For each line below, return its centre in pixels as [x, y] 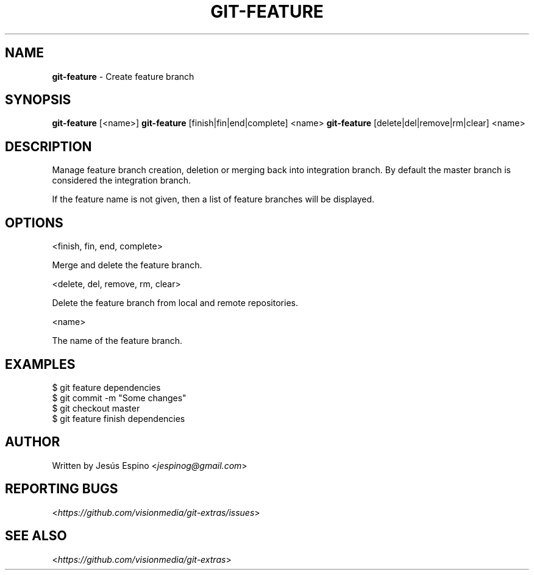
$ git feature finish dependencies [119, 418]
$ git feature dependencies [106, 387]
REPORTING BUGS [62, 489]
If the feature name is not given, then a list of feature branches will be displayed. [213, 199]
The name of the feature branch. [117, 341]
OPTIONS [34, 223]
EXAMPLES [40, 364]
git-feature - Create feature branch [123, 76]
